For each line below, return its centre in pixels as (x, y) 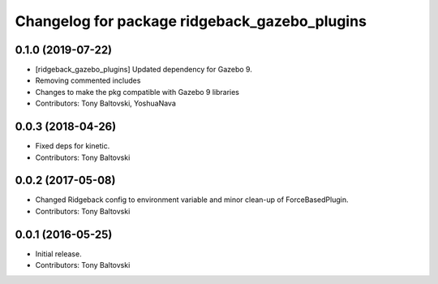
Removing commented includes (88, 80)
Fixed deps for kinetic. (73, 146)
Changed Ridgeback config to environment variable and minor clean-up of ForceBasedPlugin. (192, 200)
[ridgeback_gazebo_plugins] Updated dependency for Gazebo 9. (144, 70)
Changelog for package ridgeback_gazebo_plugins (191, 21)
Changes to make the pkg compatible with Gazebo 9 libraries (137, 92)
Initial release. (58, 254)
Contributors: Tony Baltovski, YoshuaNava (105, 103)
